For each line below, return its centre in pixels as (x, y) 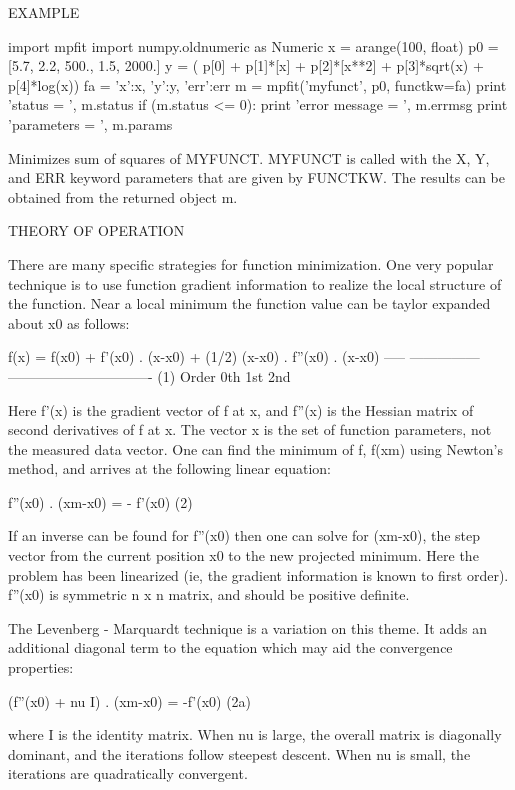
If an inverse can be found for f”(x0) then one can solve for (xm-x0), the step (244, 535)
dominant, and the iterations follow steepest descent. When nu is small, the (239, 753)
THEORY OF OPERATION (96, 230)
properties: (41, 667)
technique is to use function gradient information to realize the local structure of (255, 283)
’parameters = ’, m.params (90, 123)
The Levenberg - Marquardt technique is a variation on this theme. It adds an (247, 627)
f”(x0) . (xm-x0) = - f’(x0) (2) (100, 501)
